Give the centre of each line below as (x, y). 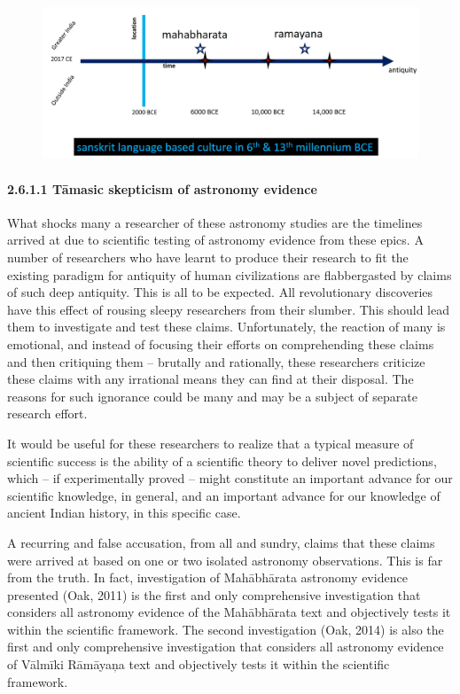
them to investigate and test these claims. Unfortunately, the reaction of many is (226, 327)
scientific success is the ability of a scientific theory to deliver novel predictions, (222, 460)
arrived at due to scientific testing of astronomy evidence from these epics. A (215, 240)
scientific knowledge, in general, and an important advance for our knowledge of (224, 495)
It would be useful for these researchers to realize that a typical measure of (211, 443)
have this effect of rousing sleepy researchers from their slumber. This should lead (229, 309)
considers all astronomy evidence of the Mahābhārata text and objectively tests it (229, 612)
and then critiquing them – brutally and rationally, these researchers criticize (216, 361)
